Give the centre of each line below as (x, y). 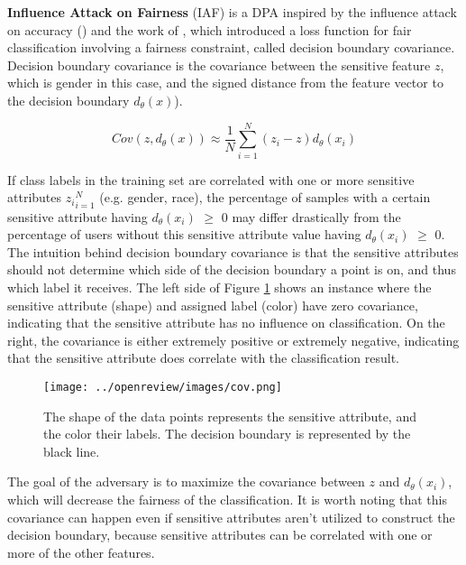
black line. (72, 451)
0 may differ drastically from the (311, 216)
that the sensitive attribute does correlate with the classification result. (203, 358)
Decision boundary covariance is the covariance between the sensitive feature (219, 65)
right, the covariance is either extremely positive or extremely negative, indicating (233, 340)
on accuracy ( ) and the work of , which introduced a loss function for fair (210, 29)
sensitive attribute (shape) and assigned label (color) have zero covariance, (213, 305)
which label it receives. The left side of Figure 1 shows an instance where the (219, 287)
